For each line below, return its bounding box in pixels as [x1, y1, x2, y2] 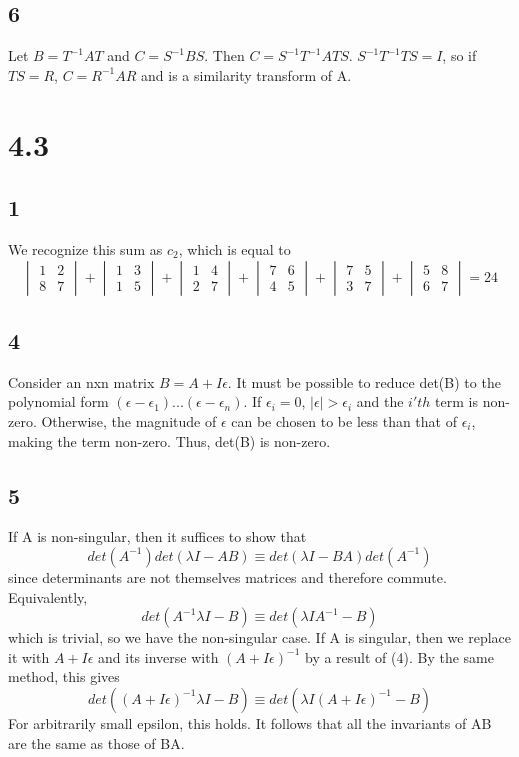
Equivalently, [8, 586, 88, 607]
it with [8, 646, 50, 667]
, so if [442, 45, 477, 66]
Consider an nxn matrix [8, 371, 155, 392]
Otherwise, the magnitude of [41, 410, 217, 431]
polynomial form [8, 391, 109, 412]
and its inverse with [98, 646, 219, 667]
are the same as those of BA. [8, 732, 185, 753]
